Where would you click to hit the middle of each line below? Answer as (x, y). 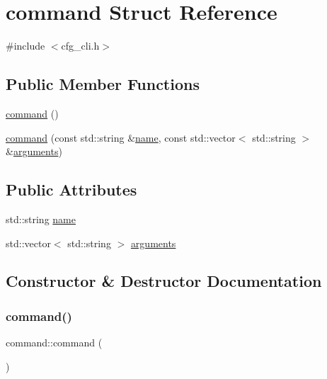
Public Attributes (71, 189)
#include (25, 46)
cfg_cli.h (80, 46)
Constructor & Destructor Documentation (164, 281)
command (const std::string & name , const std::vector (121, 137)
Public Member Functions (103, 84)
